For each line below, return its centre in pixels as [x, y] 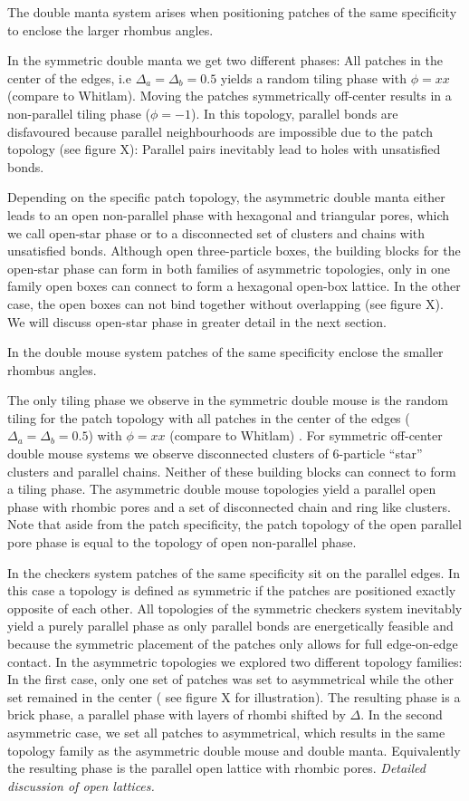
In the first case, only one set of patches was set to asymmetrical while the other [230, 679]
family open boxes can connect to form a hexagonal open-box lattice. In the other [234, 286]
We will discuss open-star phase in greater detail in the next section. [197, 321]
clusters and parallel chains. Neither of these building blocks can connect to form [232, 471]
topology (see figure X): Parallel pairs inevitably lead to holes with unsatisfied [224, 149]
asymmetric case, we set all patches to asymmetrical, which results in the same [226, 732]
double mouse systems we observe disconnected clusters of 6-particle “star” [215, 454]
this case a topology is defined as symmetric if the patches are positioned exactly [232, 590]
